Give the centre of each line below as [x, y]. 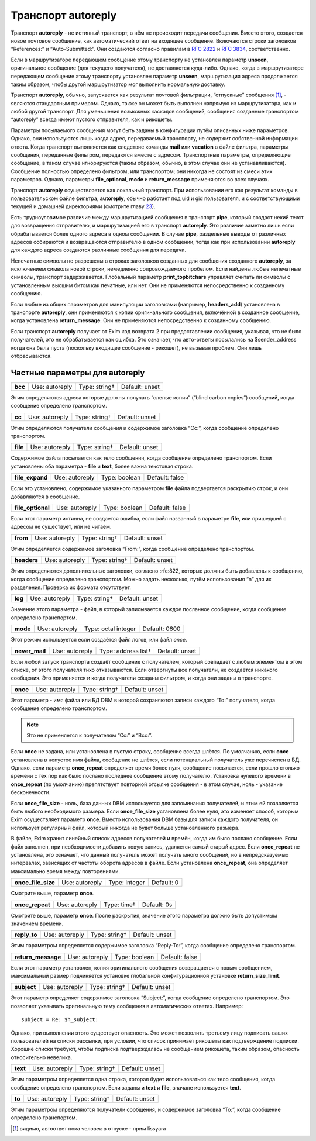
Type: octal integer [110, 629]
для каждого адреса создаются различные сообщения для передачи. [99, 250]
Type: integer [127, 883]
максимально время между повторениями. [65, 871]
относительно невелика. [42, 1057]
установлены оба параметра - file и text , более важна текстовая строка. [102, 466]
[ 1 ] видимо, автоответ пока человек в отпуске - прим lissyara [89, 1128]
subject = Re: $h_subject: [60, 1020]
